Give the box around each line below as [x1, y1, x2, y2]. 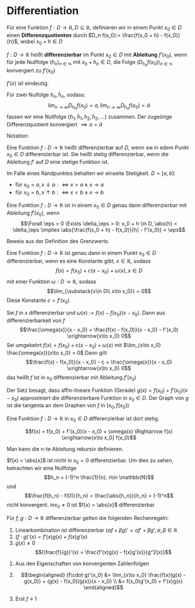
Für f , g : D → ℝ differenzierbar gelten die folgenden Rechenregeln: [6, 514, 169, 521]
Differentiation [6, 4, 79, 18]
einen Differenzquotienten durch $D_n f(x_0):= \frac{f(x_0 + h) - [6, 31, 163, 39]
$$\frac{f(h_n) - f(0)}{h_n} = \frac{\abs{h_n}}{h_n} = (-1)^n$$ [24, 492, 174, 499]
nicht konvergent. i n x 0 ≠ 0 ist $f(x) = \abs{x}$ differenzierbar [6, 501, 155, 509]
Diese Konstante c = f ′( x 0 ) [6, 297, 70, 305]
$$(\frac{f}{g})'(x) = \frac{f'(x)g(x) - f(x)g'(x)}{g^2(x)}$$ [35, 548, 172, 556]
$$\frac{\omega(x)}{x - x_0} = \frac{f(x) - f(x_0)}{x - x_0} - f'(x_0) [19, 326, 179, 333]
